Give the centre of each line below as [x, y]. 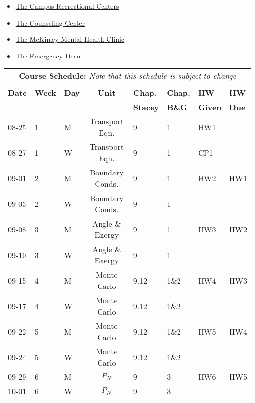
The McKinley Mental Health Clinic [70, 39]
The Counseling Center [50, 22]
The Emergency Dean [48, 55]
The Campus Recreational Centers [67, 6]
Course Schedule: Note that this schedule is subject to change [127, 76]
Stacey [146, 107]
